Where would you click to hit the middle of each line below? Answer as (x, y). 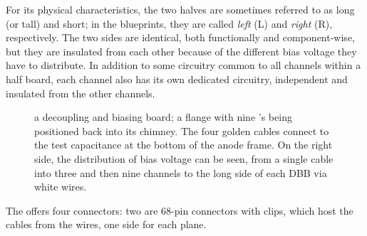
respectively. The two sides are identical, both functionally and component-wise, (180, 37)
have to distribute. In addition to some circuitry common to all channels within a (183, 65)
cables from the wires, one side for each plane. (106, 224)
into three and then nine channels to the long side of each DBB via (181, 172)
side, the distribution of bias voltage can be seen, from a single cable (184, 158)
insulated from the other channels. (81, 93)
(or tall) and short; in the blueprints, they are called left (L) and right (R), (169, 23)
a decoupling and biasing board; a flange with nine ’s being (163, 117)
